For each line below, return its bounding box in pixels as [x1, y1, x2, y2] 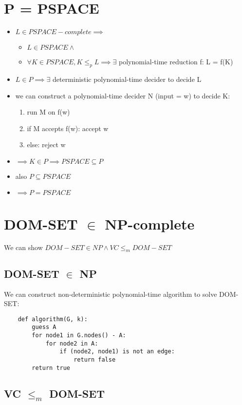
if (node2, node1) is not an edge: [59, 348, 175, 355]
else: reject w [27, 139, 66, 150]
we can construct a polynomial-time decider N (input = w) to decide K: [15, 90, 230, 100]
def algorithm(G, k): [18, 315, 88, 323]
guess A [32, 324, 56, 331]
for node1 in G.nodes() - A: [32, 332, 126, 339]
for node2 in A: [45, 340, 98, 347]
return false [74, 356, 116, 364]
